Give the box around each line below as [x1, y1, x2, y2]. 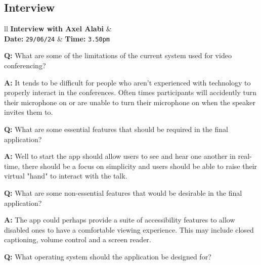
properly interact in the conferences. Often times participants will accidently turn [4, 87, 257, 98]
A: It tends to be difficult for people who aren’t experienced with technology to [4, 77, 251, 87]
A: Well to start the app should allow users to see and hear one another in [4, 151, 236, 161]
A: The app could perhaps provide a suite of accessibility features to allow [4, 214, 235, 225]
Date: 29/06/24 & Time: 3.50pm [4, 33, 110, 43]
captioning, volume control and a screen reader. [4, 234, 151, 245]
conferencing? [4, 60, 46, 71]
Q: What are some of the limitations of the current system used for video [4, 50, 232, 61]
